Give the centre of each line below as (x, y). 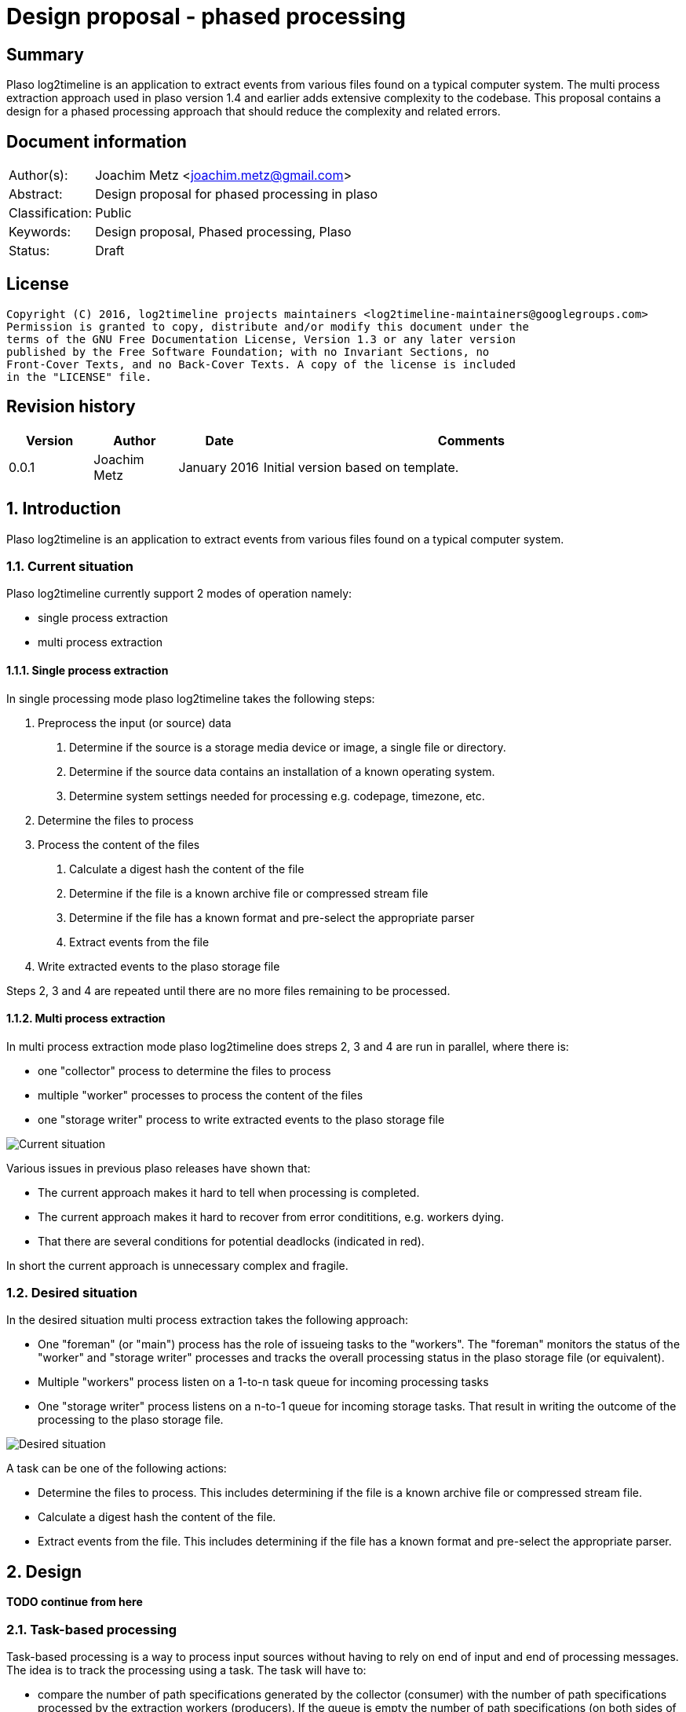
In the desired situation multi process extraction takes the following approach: (208, 1320)
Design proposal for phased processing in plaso (237, 194)
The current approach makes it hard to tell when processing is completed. (229, 1192)
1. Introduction (64, 509)
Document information (97, 141)
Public (113, 213)
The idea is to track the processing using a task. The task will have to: (186, 1670)
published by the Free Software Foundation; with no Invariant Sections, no (248, 351)
